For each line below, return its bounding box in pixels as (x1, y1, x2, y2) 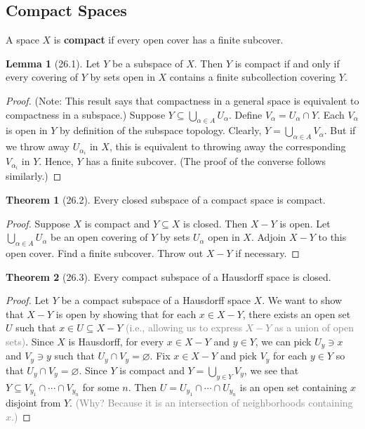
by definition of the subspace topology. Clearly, (60, 123, 262, 138)
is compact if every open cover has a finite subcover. (53, 32, 284, 47)
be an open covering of (51, 230, 148, 244)
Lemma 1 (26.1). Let (6, 55, 100, 70)
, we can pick (255, 334, 312, 348)
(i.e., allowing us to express (126, 320, 242, 335)
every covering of (6, 70, 79, 84)
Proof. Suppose (6, 216, 70, 230)
